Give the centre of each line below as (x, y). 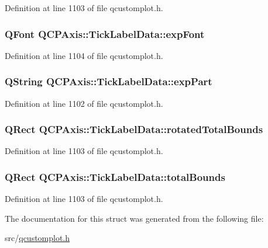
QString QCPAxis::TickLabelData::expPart (109, 81)
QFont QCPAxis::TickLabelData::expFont (105, 34)
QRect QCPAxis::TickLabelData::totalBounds (115, 177)
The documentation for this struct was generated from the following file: (134, 218)
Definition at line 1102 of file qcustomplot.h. (84, 103)
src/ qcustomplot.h (37, 238)
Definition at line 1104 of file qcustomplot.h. (84, 55)
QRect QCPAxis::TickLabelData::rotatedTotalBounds (134, 129)
